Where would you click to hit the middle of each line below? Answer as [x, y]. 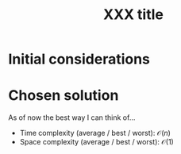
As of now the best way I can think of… [72, 117]
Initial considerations [79, 59]
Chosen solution [64, 96]
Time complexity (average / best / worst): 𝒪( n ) [95, 133]
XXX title [133, 15]
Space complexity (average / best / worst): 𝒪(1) [97, 142]
